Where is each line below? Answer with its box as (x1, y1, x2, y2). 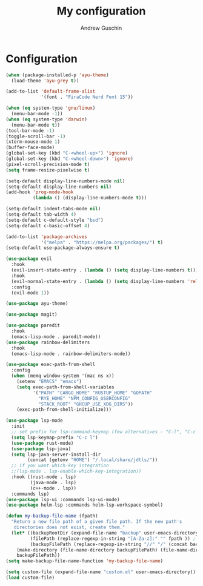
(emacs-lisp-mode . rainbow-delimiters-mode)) (11, 350, 131, 357)
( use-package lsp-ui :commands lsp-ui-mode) (5, 496, 120, 502)
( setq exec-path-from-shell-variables (16, 384, 115, 390)
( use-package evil (5, 256, 52, 262)
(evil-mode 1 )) (11, 290, 50, 296)
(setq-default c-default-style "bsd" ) (5, 217, 104, 223)
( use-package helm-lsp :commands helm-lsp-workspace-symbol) (5, 502, 164, 508)
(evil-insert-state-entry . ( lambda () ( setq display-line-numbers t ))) (11, 267, 199, 273)
